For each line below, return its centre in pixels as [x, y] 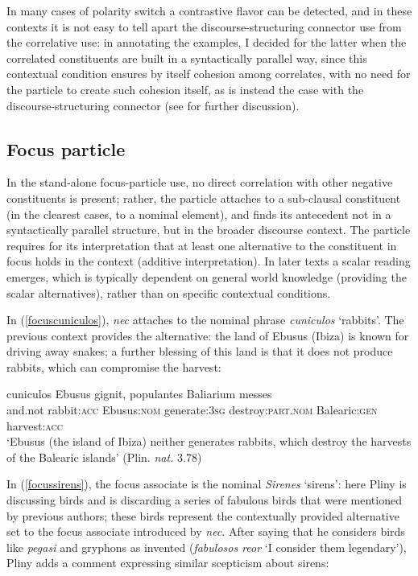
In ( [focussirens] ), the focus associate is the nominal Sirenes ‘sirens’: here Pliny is [207, 484]
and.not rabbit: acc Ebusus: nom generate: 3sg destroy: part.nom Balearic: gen [192, 410]
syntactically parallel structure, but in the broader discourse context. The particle [209, 230]
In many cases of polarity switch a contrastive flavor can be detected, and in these [209, 10]
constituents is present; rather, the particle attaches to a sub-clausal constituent [204, 197]
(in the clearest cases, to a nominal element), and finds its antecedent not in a [199, 214]
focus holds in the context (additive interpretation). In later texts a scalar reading [209, 261]
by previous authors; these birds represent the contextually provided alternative [203, 515]
